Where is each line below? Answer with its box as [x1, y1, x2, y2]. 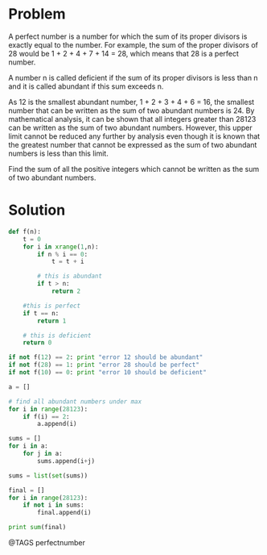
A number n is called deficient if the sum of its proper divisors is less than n [8, 73, 259, 82]
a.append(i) [37, 420, 78, 428]
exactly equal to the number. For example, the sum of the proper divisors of [8, 40, 259, 49]
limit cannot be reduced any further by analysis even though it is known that [8, 131, 261, 141]
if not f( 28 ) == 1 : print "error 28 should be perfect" [8, 361, 199, 369]
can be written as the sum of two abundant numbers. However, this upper [8, 123, 253, 132]
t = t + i [51, 257, 84, 266]
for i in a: [8, 442, 48, 450]
